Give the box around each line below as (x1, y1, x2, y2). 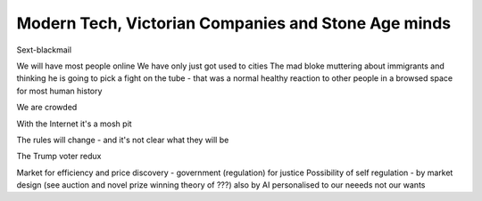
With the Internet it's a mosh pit (16, 118, 133, 129)
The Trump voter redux (16, 151, 102, 162)
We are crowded (16, 102, 78, 113)
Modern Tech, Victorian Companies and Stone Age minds (16, 13, 452, 33)
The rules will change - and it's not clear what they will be (16, 134, 229, 145)
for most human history (16, 85, 103, 96)
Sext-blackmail (16, 44, 71, 55)
